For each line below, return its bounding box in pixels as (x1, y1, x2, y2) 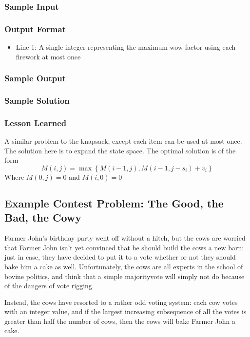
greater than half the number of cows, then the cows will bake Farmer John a (4, 316, 235, 326)
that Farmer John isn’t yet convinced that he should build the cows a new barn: (4, 242, 244, 252)
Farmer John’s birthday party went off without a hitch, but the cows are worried (4, 233, 246, 243)
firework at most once (16, 51, 81, 61)
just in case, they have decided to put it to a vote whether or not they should (4, 252, 236, 262)
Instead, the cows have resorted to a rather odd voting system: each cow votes (4, 297, 238, 307)
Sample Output (4, 72, 66, 84)
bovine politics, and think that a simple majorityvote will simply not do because (4, 271, 245, 281)
